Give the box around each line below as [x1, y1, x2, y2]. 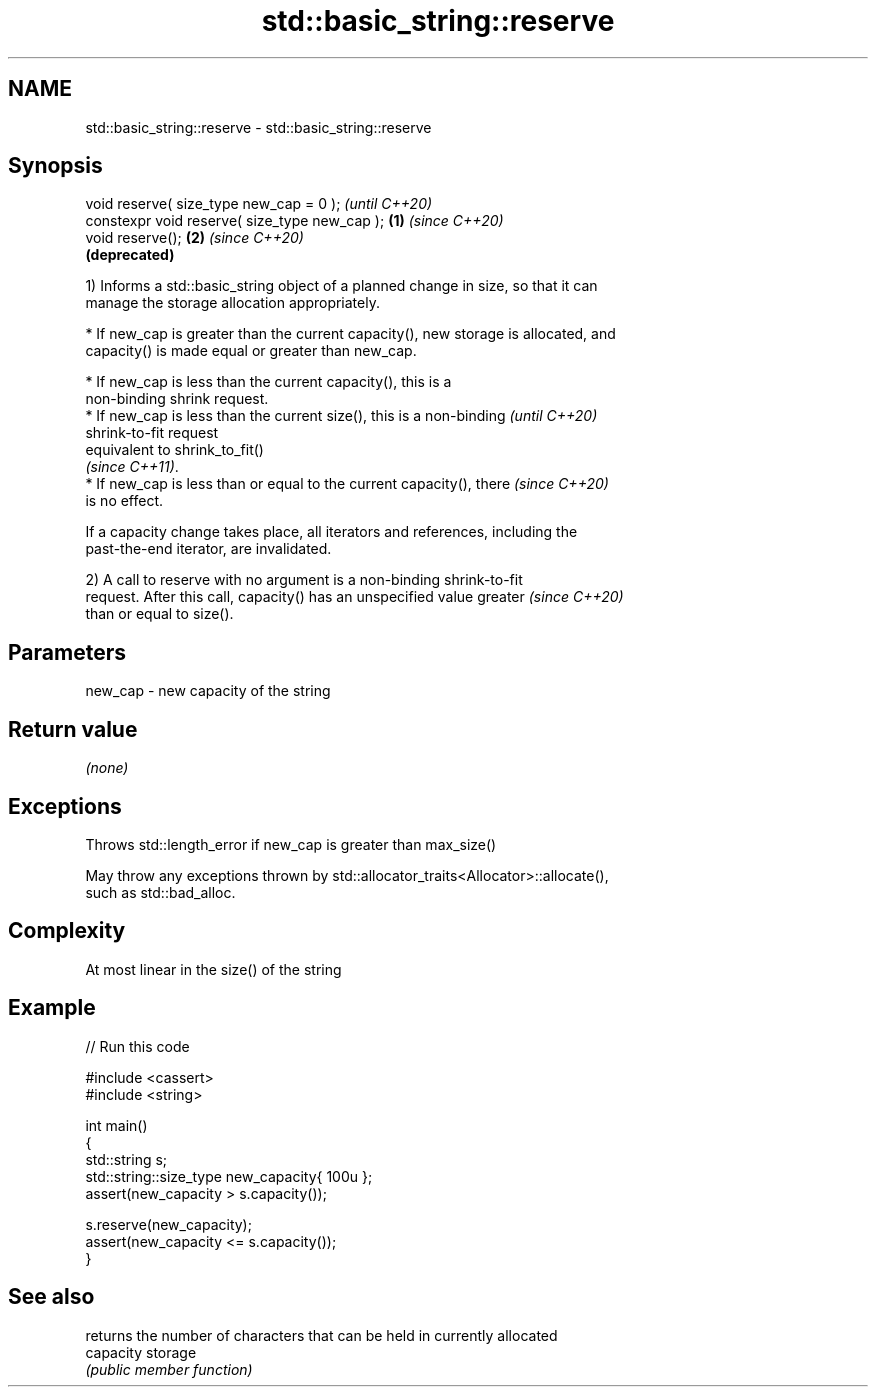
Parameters [8, 639, 126, 665]
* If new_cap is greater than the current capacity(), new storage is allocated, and [85, 325, 616, 343]
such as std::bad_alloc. [85, 883, 236, 901]
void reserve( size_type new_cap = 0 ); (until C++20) [85, 195, 433, 213]
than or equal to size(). [85, 605, 234, 623]
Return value [8, 716, 138, 742]
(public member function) [85, 1360, 253, 1378]
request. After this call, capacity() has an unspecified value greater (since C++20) [85, 588, 624, 606]
